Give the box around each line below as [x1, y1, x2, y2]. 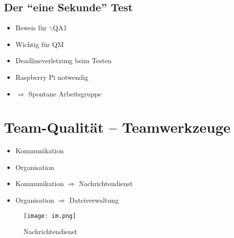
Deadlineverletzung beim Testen [15, 55, 112, 66]
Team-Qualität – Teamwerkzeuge [4, 117, 231, 137]
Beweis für [15, 23, 47, 33]
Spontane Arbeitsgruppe [28, 88, 102, 98]
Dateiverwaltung [69, 195, 119, 205]
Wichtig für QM [15, 39, 64, 49]
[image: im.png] [23, 212, 76, 219]
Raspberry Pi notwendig [15, 71, 89, 82]
